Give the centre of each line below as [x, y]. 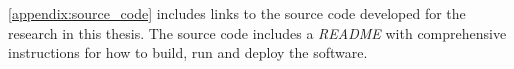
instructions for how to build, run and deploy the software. [188, 52]
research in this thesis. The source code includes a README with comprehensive [257, 32]
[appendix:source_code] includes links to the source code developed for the [237, 13]
